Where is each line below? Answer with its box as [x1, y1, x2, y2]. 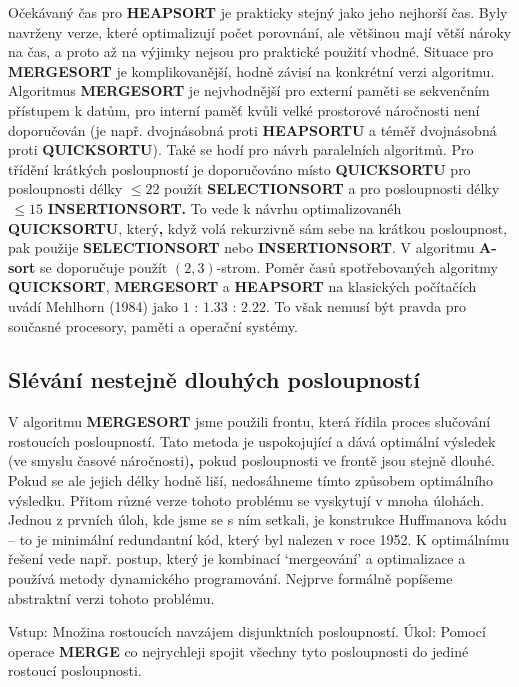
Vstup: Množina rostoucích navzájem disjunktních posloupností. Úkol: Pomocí [8, 621, 486, 642]
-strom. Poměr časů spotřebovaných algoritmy [216, 256, 498, 277]
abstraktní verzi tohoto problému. [8, 587, 215, 608]
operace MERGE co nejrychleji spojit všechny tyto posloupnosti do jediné [8, 640, 469, 661]
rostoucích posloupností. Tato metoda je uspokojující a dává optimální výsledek [8, 430, 496, 451]
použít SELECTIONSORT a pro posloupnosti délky [164, 178, 500, 199]
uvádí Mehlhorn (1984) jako [8, 295, 179, 316]
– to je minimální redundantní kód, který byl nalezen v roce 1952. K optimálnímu [8, 528, 510, 549]
